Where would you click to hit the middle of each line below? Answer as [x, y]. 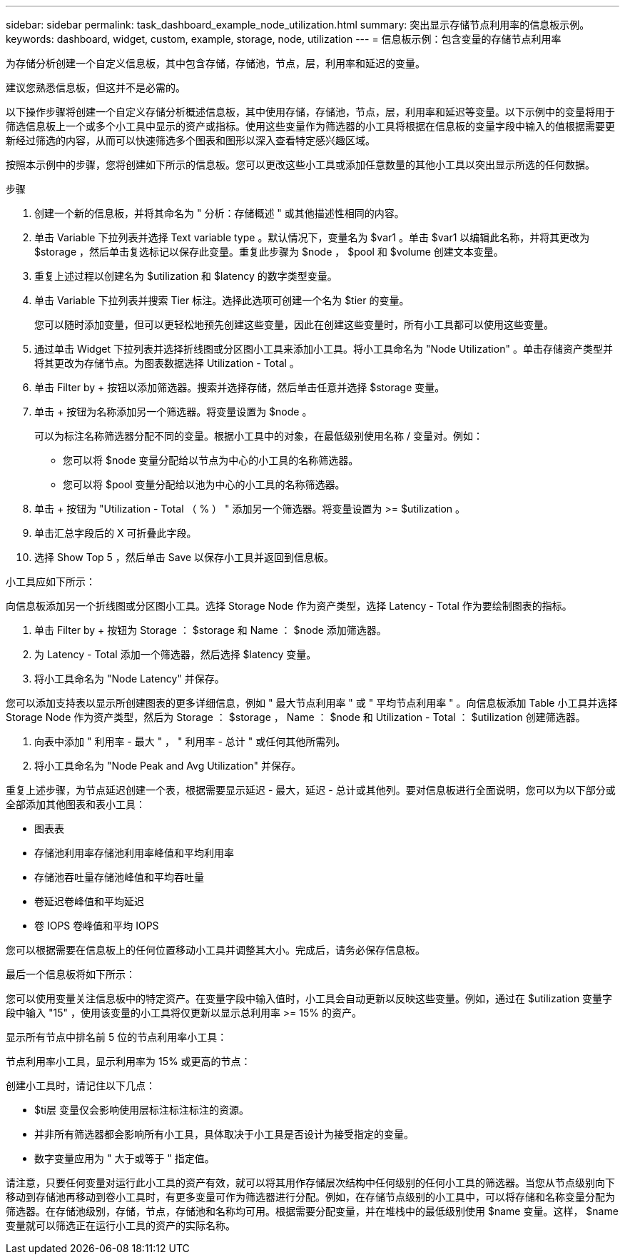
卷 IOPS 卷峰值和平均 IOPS [97, 926]
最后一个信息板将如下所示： [71, 974]
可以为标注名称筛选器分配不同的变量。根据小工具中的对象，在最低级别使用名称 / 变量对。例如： [259, 436]
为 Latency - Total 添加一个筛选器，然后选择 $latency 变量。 [176, 654]
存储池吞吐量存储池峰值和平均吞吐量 [119, 877]
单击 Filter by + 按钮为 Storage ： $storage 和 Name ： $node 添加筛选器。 [210, 630]
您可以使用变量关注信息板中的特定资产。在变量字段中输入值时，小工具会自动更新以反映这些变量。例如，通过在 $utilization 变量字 [309, 998]
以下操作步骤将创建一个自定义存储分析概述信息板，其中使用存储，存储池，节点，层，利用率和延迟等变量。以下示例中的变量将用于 [310, 112]
